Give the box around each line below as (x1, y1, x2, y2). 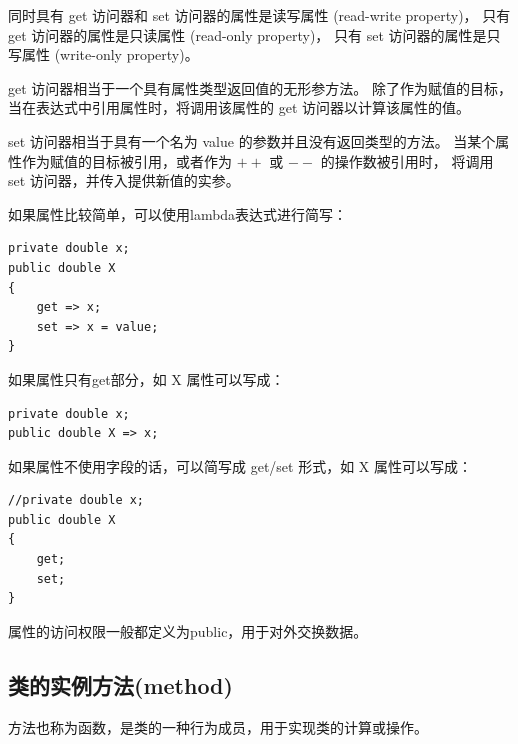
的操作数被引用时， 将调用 (320, 150, 494, 171)
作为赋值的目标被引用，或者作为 (21, 150, 232, 171)
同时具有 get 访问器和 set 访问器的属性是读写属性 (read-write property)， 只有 (8, 5, 511, 25)
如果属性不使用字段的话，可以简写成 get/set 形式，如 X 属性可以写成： (8, 455, 472, 476)
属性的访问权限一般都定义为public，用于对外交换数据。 (8, 620, 368, 641)
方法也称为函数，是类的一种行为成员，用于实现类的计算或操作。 (8, 716, 428, 737)
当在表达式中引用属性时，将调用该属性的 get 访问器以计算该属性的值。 (8, 97, 470, 118)
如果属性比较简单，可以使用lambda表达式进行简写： (8, 203, 348, 224)
